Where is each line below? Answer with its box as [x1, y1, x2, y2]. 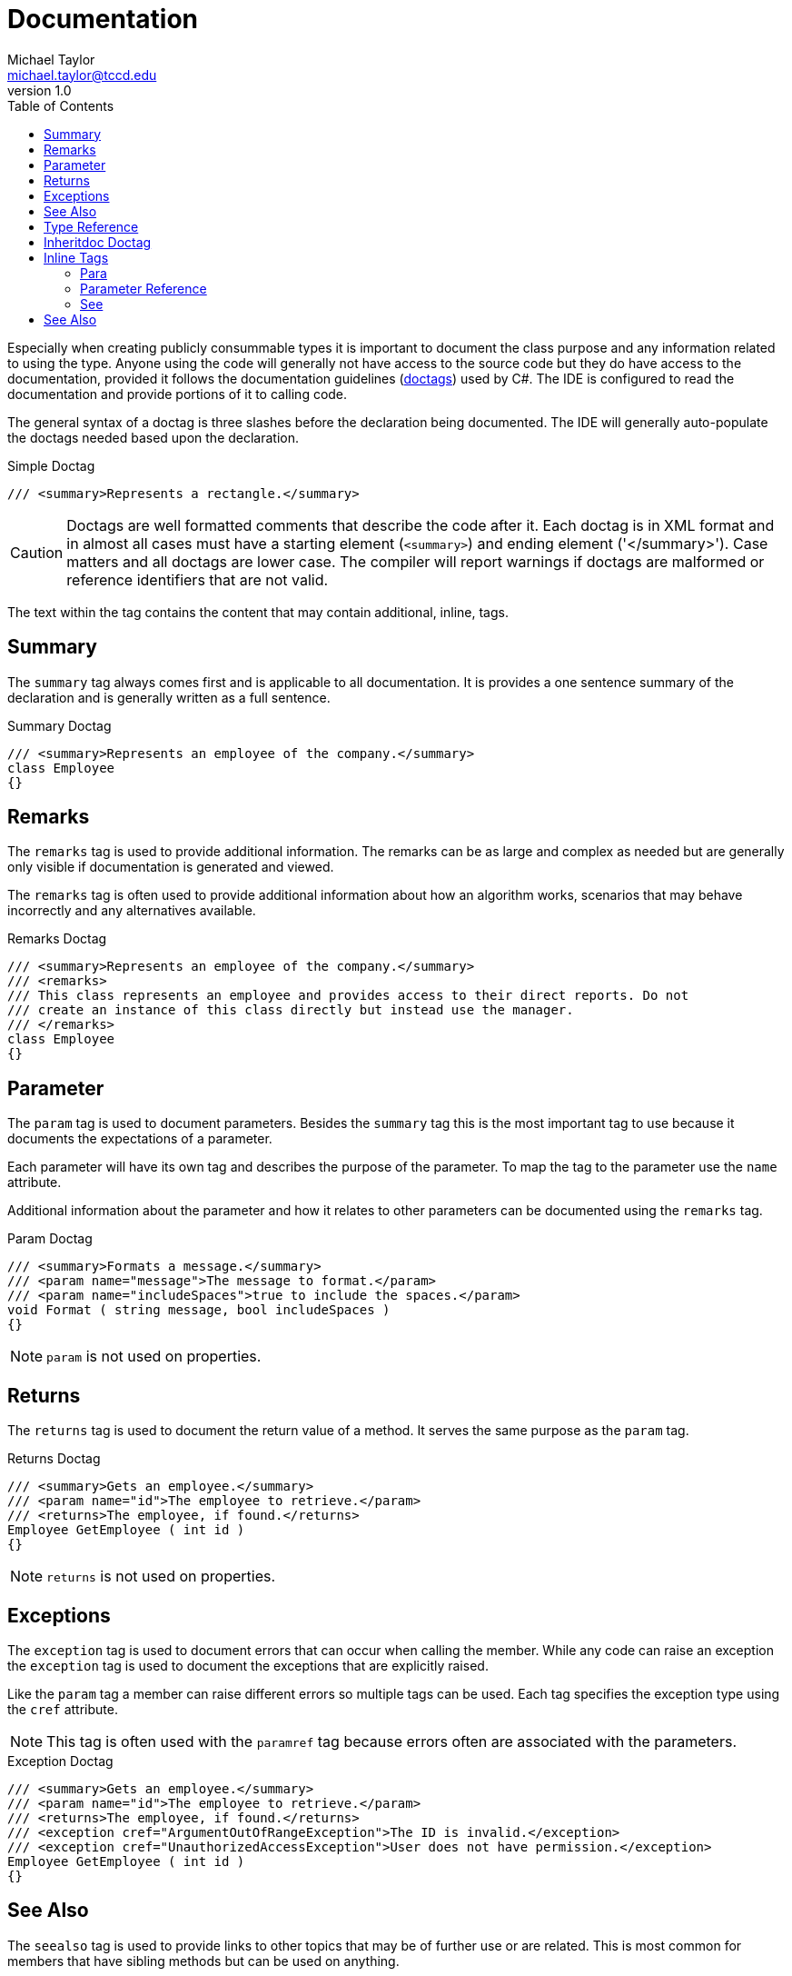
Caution [10, 543, 64, 562]
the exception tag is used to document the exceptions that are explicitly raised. [7, 1657, 489, 1673]
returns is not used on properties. [46, 1567, 276, 1586]
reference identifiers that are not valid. [66, 570, 329, 589]
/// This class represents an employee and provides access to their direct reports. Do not [7, 988, 689, 1003]
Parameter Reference [80, 280, 207, 296]
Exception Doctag [7, 1752, 114, 1769]
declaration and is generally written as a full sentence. [7, 689, 331, 705]
